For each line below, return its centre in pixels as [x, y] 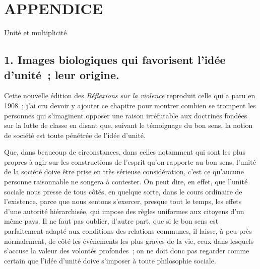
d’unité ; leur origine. [62, 74]
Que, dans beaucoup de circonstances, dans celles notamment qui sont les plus [125, 152]
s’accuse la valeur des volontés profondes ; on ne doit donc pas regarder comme [127, 251]
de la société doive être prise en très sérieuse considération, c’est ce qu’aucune [124, 172]
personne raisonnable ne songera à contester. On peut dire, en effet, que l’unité [126, 182]
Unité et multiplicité [36, 32]
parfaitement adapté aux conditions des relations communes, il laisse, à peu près [128, 231]
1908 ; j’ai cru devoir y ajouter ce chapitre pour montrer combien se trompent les [130, 105]
